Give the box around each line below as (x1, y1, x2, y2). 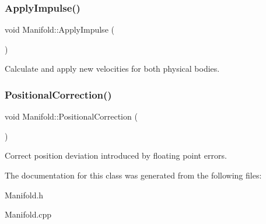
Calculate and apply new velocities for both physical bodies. (5, 62, 220, 75)
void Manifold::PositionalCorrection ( (5, 110, 138, 123)
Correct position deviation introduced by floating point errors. (5, 149, 227, 162)
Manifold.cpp (5, 208, 52, 220)
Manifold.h (5, 188, 44, 201)
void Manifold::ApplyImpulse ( (5, 23, 114, 36)
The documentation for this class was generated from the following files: (5, 169, 262, 181)
